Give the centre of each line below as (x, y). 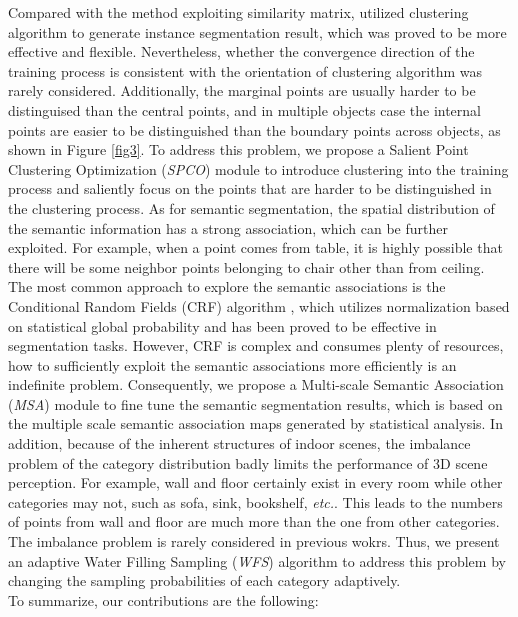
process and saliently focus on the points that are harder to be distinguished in (250, 188)
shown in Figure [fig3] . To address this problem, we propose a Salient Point (238, 149)
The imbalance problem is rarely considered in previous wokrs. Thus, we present (254, 541)
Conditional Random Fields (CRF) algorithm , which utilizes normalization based (259, 305)
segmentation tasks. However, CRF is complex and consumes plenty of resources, (256, 345)
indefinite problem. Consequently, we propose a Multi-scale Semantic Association (256, 384)
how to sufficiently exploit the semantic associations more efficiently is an (232, 364)
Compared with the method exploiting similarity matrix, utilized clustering (238, 12)
